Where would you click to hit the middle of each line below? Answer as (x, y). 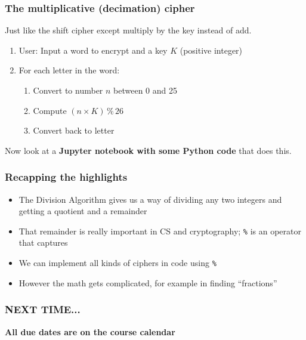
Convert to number (68, 90)
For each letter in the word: (69, 70)
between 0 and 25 (146, 90)
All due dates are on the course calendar (90, 331)
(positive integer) (211, 50)
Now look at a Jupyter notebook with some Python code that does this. (148, 150)
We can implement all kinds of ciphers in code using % (118, 263)
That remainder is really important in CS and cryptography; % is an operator (160, 231)
